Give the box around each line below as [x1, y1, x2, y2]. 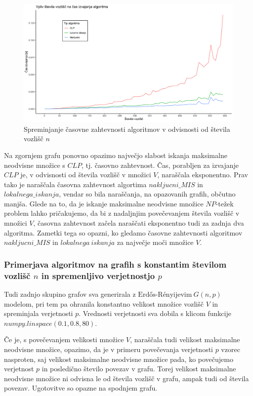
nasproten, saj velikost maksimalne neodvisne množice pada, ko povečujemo [4, 354, 233, 364]
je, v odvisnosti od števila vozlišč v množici [20, 169, 151, 180]
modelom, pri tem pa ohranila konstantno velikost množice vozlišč [4, 298, 204, 309]
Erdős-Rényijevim [138, 291, 192, 298]
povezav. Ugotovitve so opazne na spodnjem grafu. [4, 383, 158, 393]
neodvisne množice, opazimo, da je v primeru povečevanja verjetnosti [4, 344, 213, 354]
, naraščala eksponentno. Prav [157, 169, 249, 180]
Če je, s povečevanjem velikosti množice [4, 334, 124, 345]
